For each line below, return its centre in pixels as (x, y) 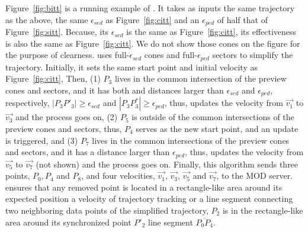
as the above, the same (47, 19)
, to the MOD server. (255, 175)
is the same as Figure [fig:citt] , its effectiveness (211, 32)
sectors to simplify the (253, 55)
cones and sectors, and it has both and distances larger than (115, 90)
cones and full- (171, 55)
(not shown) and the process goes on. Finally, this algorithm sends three (167, 164)
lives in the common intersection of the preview (200, 78)
